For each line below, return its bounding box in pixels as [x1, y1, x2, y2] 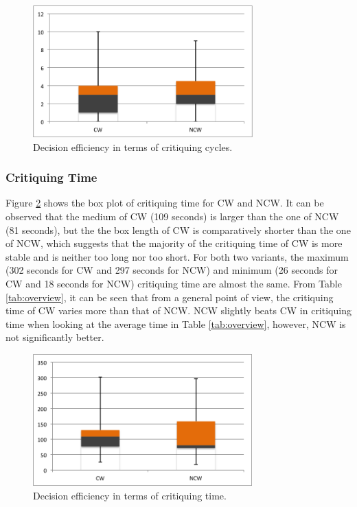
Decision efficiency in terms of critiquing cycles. [33, 139, 233, 154]
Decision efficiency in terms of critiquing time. [33, 488, 227, 502]
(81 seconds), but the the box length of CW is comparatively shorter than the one [5, 222, 351, 237]
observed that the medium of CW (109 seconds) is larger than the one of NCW [5, 209, 339, 223]
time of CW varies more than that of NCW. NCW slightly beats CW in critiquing [5, 303, 352, 318]
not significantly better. [5, 330, 104, 344]
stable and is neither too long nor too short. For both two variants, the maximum [5, 249, 349, 263]
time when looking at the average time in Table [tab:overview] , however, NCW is [5, 316, 346, 331]
